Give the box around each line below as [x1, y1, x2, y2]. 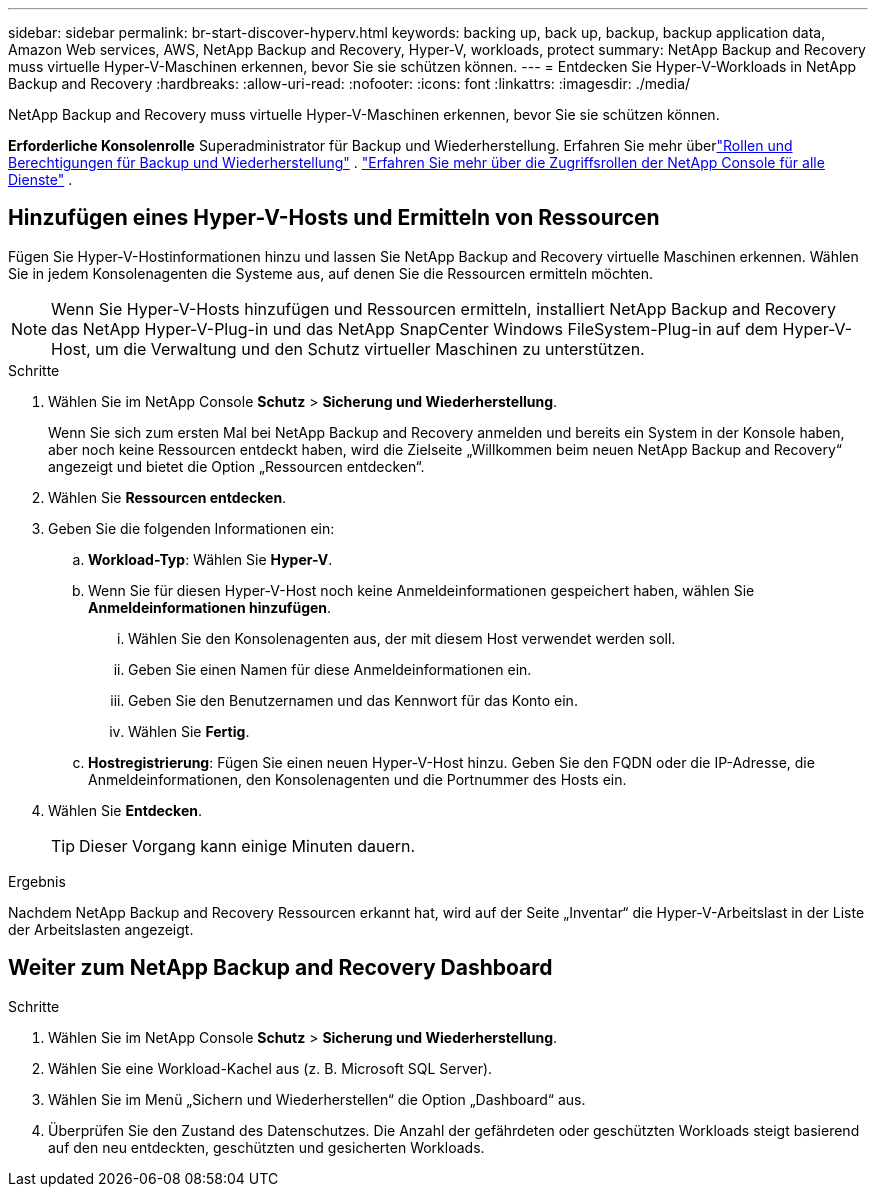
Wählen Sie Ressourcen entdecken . [48, 488, 287, 506]
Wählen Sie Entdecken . [48, 801, 202, 819]
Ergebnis [8, 872, 66, 890]
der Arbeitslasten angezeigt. [8, 920, 194, 938]
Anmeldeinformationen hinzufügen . [88, 598, 332, 616]
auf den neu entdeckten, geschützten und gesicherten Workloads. [48, 1138, 485, 1156]
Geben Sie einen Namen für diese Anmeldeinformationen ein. [128, 660, 532, 678]
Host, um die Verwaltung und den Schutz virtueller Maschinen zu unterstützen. [51, 338, 645, 359]
